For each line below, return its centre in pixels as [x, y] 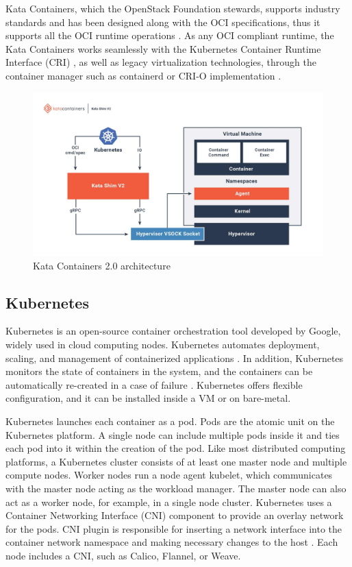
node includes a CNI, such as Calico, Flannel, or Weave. [123, 555]
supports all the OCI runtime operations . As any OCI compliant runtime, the [170, 35]
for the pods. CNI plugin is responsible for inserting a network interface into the [174, 528]
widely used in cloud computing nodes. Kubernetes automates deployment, [163, 345]
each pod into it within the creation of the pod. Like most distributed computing [176, 448]
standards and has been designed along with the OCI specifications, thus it [163, 22]
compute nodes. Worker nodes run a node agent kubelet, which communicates [169, 475]
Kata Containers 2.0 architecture [102, 265]
